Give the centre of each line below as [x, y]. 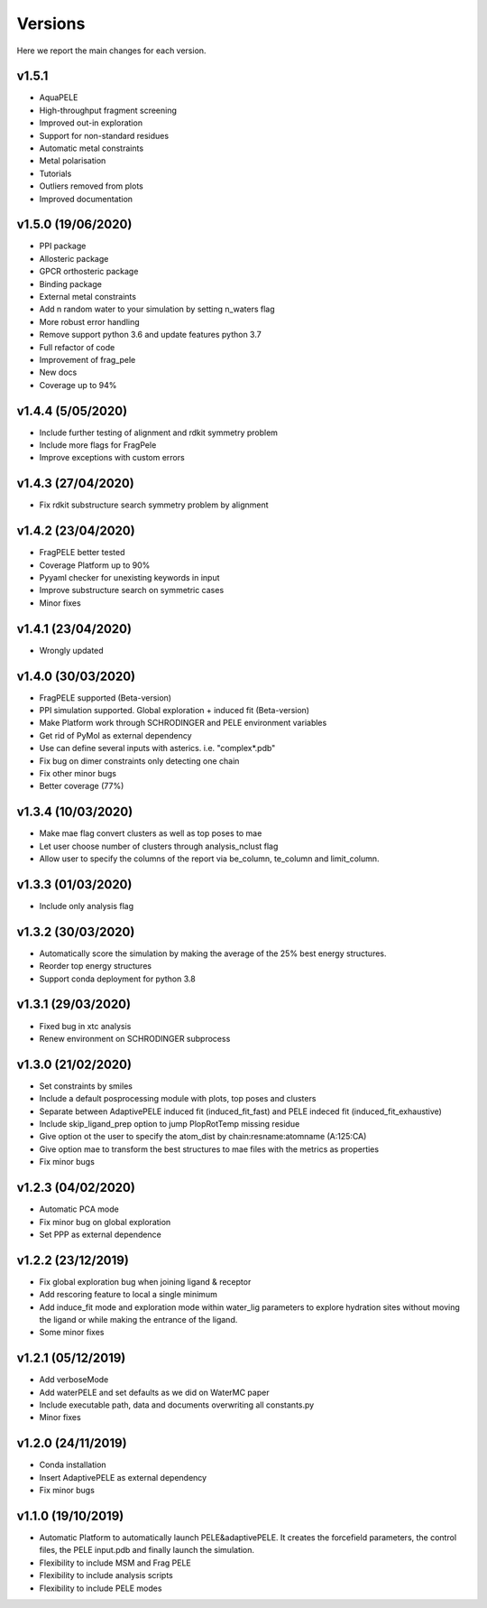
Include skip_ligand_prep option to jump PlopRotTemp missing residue [170, 1124]
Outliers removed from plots [91, 186]
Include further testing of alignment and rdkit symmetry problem [159, 432]
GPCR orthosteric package [89, 272]
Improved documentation [86, 199]
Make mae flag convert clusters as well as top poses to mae [151, 833]
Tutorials [55, 173]
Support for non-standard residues [104, 135]
